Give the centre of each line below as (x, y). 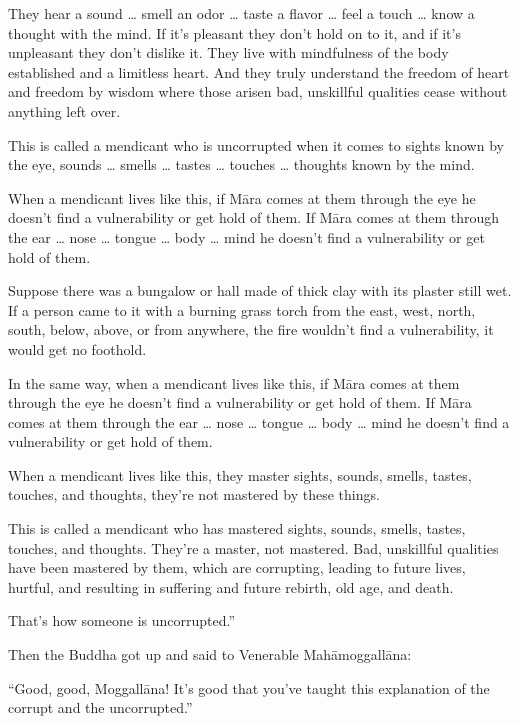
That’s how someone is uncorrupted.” (122, 620)
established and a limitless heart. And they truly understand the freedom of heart (259, 71)
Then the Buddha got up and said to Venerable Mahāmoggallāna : (210, 654)
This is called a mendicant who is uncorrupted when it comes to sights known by (256, 144)
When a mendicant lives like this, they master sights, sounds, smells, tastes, (240, 474)
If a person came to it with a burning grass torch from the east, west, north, (242, 309)
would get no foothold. (77, 348)
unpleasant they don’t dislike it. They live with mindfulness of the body (228, 52)
